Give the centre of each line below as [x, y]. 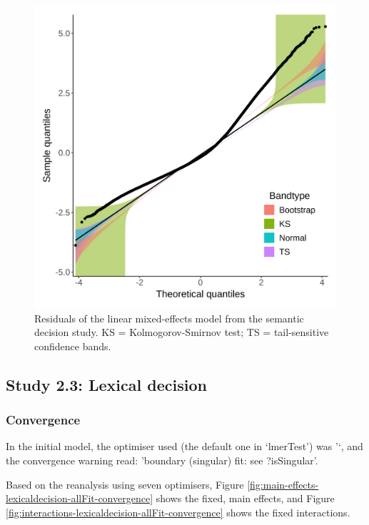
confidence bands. [73, 346]
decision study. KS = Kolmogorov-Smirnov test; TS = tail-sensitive [182, 332]
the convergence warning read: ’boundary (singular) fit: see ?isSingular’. [162, 460]
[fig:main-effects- [283, 484]
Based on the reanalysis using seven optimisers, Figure [125, 484]
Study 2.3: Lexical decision [106, 384]
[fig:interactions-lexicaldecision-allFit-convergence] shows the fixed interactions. [178, 512]
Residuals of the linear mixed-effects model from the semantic [169, 318]
